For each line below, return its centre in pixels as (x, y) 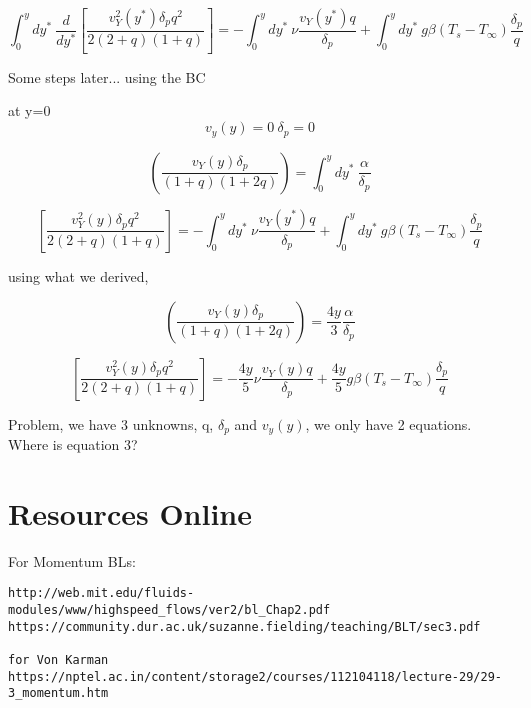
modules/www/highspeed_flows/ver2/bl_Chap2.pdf (169, 609)
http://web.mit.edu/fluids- (101, 593)
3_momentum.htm (58, 693)
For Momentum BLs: (72, 560)
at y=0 (29, 110)
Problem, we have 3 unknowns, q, (111, 423)
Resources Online (130, 512)
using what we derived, (78, 275)
